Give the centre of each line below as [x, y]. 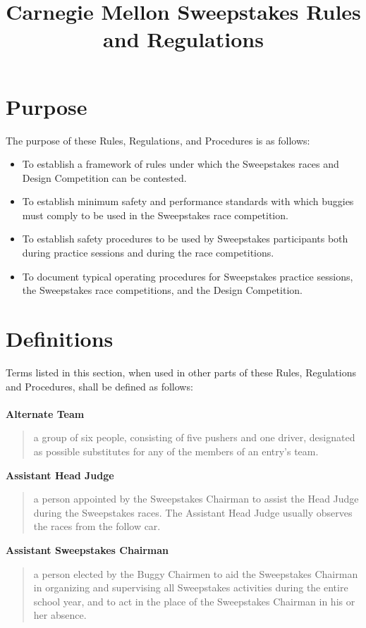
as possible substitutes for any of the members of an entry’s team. [176, 451]
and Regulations [183, 39]
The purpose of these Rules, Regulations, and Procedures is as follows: [158, 140]
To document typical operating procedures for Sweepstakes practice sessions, [188, 276]
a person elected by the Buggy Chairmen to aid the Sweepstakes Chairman [196, 573]
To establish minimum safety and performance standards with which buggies [188, 201]
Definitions [60, 339]
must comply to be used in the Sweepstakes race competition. [155, 215]
